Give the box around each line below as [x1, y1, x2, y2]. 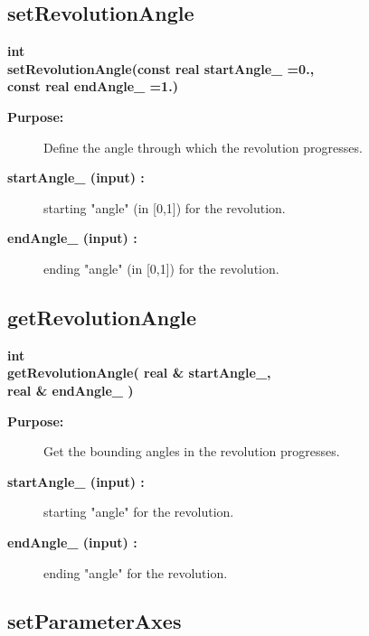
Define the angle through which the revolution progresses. [43, 137, 363, 156]
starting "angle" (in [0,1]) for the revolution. [43, 198, 286, 217]
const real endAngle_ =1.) [7, 77, 178, 96]
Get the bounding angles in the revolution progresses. [43, 442, 340, 461]
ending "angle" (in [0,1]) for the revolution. [43, 258, 279, 277]
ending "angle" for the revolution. [43, 563, 228, 582]
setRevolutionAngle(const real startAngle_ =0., [7, 59, 315, 78]
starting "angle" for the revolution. [43, 502, 234, 521]
